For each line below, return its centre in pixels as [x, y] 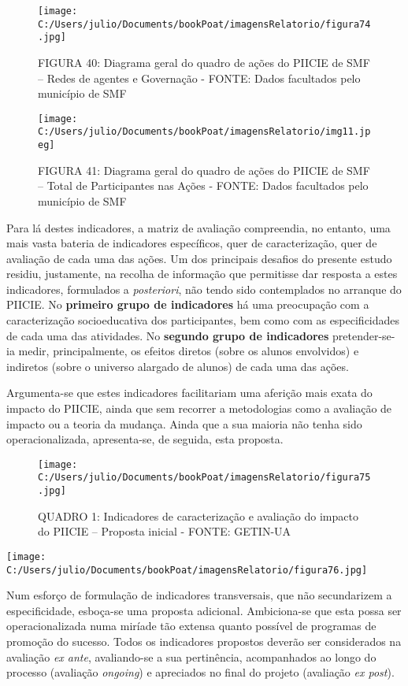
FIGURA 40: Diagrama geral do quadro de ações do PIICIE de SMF [204, 62]
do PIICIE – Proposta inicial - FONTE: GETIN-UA [165, 531]
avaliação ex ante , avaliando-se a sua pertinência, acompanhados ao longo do [191, 656]
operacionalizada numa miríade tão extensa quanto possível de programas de [191, 626]
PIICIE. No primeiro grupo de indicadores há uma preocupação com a [188, 304]
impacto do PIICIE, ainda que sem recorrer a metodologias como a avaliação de [199, 408]
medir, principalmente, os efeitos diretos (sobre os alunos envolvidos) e [189, 351]
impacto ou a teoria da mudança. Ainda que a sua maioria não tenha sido [184, 423]
